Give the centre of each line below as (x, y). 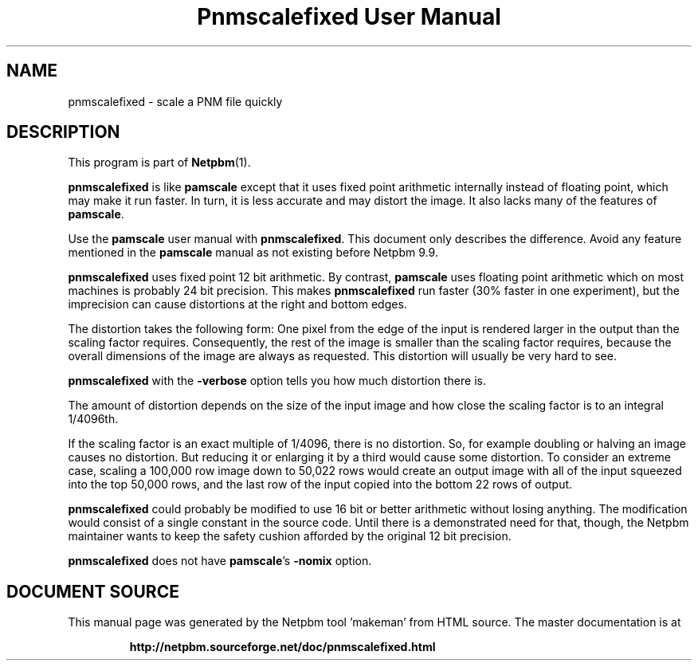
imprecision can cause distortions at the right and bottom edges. (237, 304)
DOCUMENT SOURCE (93, 591)
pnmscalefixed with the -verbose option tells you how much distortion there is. (277, 381)
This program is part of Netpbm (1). (159, 163)
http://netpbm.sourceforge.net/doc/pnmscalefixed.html (282, 647)
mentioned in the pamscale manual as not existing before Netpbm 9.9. (253, 253)
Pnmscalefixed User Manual (349, 17)
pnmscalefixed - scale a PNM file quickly (175, 101)
